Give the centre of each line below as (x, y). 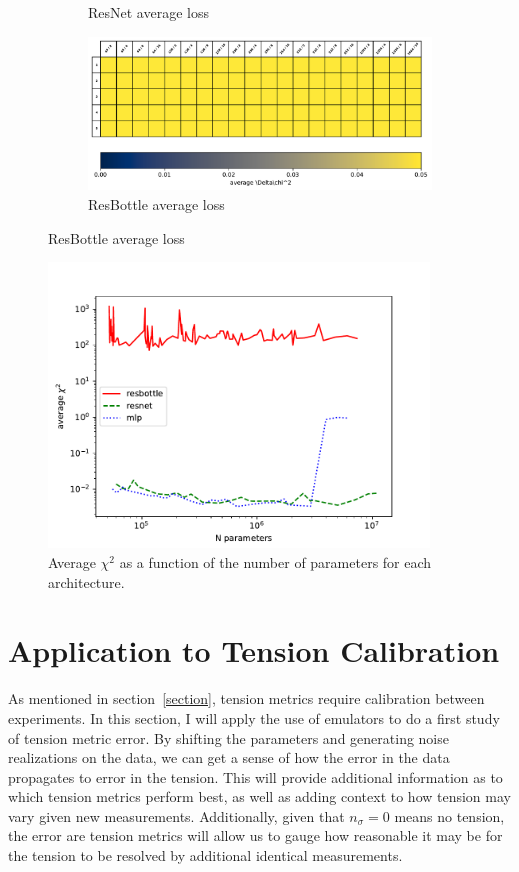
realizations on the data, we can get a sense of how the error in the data (229, 757)
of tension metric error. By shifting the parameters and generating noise (228, 737)
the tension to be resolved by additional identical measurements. (205, 855)
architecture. (86, 581)
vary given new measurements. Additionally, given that (176, 815)
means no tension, (449, 815)
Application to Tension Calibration (254, 650)
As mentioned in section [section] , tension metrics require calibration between (246, 698)
